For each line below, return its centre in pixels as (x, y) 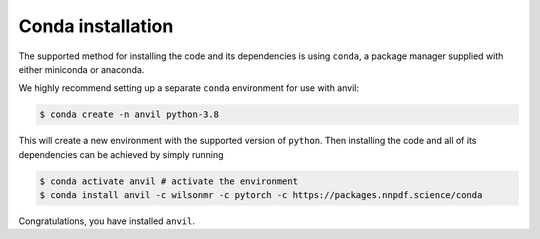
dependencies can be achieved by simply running (121, 154)
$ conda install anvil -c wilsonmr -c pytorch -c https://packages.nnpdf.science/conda (261, 195)
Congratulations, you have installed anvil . (106, 221)
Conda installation (96, 26)
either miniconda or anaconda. (81, 69)
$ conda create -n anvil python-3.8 (129, 114)
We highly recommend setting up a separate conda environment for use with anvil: (189, 88)
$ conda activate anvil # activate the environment (169, 181)
